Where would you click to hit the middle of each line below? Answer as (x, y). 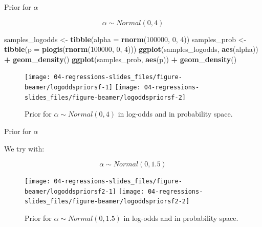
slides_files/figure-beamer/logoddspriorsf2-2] (107, 202)
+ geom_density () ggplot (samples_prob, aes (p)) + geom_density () (121, 59)
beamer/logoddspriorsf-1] (69, 88)
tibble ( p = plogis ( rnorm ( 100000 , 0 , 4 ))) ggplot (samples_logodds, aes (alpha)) (131, 49)
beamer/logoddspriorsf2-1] (70, 191)
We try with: (24, 148)
